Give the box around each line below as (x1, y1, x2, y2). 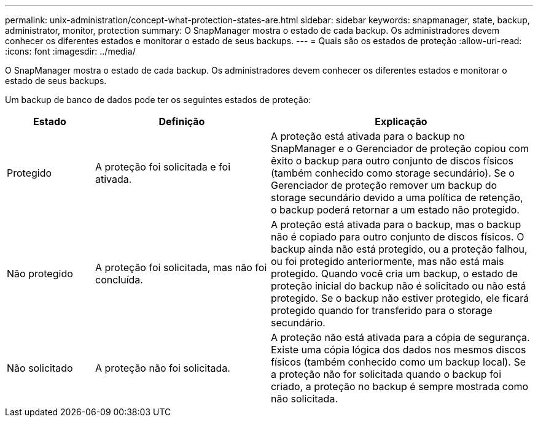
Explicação (375, 115, 427, 128)
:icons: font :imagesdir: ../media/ (5, 46, 136, 56)
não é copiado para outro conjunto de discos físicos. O (270, 231, 524, 243)
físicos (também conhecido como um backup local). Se (270, 356, 526, 368)
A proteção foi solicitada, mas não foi (95, 261, 267, 274)
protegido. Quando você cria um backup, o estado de (270, 267, 518, 280)
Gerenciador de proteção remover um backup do (270, 179, 497, 191)
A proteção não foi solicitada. (95, 362, 230, 374)
